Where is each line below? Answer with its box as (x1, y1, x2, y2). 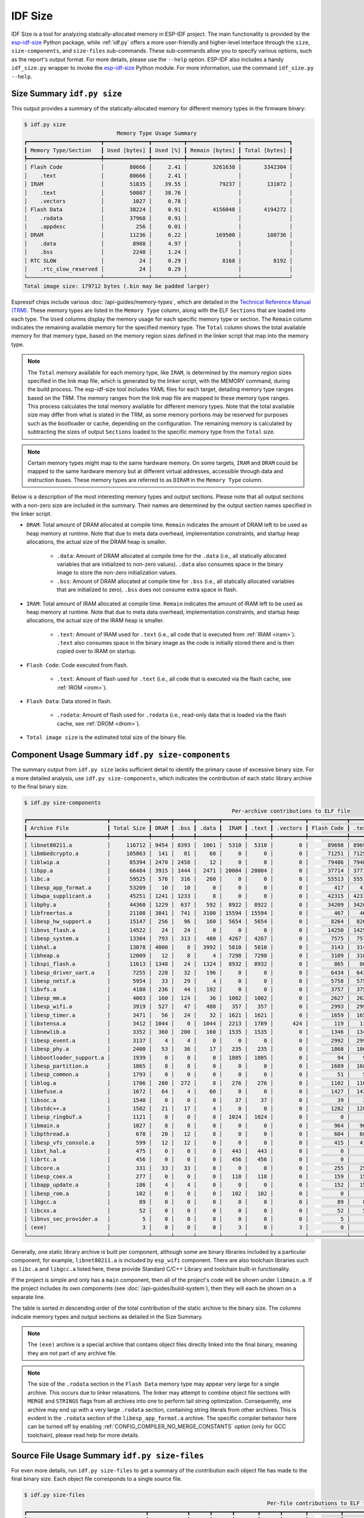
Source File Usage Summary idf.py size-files (11, 1450, 204, 1460)
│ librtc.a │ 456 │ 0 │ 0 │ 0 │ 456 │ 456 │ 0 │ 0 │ (24, 1156, 351, 1163)
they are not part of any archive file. (27, 1349, 117, 1356)
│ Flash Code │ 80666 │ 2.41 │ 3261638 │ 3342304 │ (24, 164, 293, 171)
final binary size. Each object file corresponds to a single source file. (11, 1475, 183, 1483)
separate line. (11, 1293, 45, 1301)
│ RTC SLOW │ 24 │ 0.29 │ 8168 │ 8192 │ (24, 257, 293, 264)
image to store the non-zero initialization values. (56, 569, 177, 576)
